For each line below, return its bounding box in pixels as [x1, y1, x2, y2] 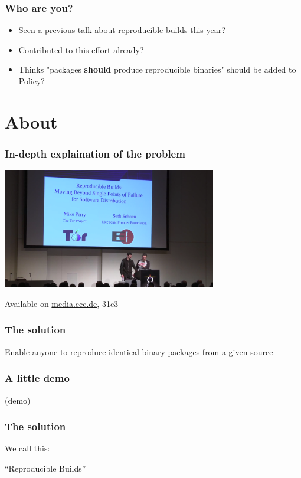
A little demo [5, 371, 70, 385]
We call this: [5, 442, 50, 454]
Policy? [18, 75, 45, 87]
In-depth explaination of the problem [5, 146, 185, 161]
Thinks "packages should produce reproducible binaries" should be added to [18, 63, 296, 76]
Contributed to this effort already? [18, 43, 144, 55]
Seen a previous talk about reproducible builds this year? [18, 24, 225, 36]
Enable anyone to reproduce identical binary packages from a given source [5, 345, 273, 358]
